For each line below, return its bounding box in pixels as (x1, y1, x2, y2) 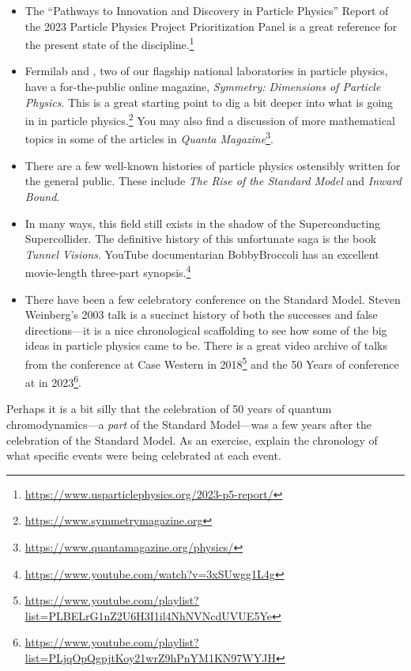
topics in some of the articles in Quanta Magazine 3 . (25, 128, 273, 147)
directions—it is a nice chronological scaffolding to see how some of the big (25, 321, 387, 338)
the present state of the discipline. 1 (25, 34, 194, 52)
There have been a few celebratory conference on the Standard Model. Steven (25, 290, 401, 307)
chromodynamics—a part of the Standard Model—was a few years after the (6, 416, 372, 432)
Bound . (25, 188, 60, 204)
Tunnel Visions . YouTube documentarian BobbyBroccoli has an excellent (25, 245, 379, 262)
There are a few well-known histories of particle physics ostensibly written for (25, 157, 401, 173)
